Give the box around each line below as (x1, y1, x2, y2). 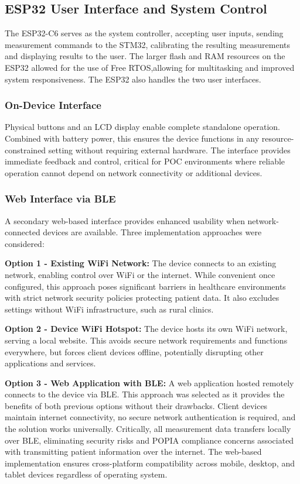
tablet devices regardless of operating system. (5, 468, 168, 480)
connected (5, 226, 40, 238)
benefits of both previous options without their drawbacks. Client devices (5, 399, 268, 411)
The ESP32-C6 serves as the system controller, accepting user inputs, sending (5, 27, 284, 39)
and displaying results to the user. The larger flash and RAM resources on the (5, 50, 285, 62)
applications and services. (5, 357, 96, 369)
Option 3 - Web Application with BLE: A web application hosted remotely (5, 376, 294, 389)
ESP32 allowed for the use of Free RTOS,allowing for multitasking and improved (5, 61, 295, 73)
